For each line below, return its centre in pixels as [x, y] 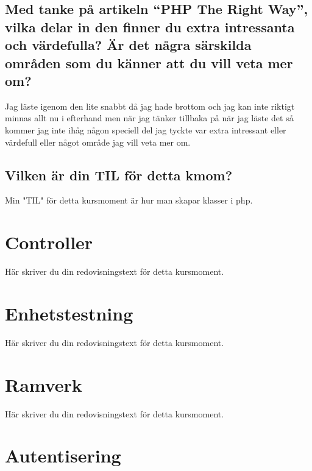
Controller [49, 242]
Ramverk [44, 384]
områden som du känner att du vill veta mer [149, 62]
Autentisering [63, 455]
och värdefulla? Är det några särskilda [128, 45]
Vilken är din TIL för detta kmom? [119, 175]
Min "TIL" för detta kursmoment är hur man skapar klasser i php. [129, 200]
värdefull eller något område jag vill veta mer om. [98, 142]
